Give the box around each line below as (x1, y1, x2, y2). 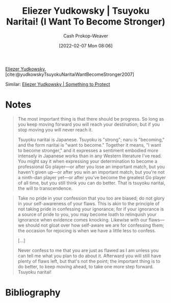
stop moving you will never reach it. (17, 126, 93, 132)
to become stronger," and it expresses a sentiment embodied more (17, 147, 158, 153)
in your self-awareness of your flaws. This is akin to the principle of (17, 200, 160, 206)
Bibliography (5, 287, 61, 298)
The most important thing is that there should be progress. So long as (17, 116, 164, 122)
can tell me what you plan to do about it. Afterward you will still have (17, 253, 162, 259)
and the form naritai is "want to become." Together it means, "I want (17, 142, 161, 148)
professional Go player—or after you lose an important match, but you (17, 163, 165, 170)
